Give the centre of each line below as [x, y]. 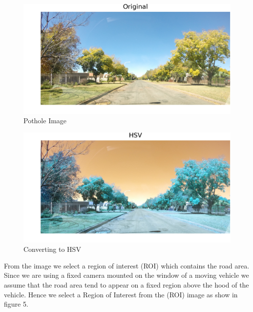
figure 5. [16, 304]
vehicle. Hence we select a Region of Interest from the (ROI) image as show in [121, 294]
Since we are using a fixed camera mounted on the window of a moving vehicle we [126, 275]
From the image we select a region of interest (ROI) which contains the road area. [127, 265]
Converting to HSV [52, 249]
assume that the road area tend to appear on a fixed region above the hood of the [126, 285]
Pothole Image [45, 121]
